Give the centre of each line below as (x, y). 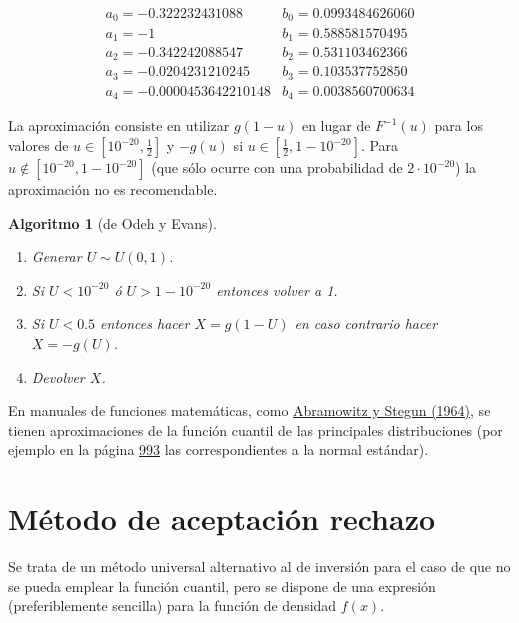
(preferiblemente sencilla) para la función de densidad (172, 605)
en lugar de (336, 125)
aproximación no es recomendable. (113, 189)
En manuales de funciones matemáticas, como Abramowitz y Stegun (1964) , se (249, 410)
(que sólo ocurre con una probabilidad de (277, 167)
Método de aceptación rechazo (222, 518)
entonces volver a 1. (277, 289)
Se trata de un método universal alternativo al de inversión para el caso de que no (259, 566)
